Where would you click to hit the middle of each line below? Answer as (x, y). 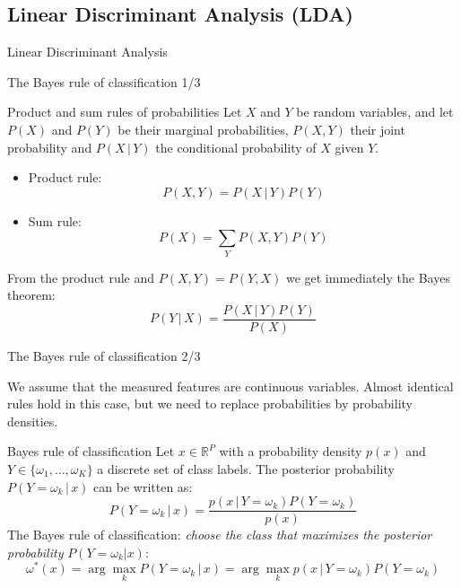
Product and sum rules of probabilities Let (125, 112)
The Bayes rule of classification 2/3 (104, 355)
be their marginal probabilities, (203, 129)
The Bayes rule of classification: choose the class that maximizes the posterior (220, 535)
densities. (33, 421)
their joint (378, 129)
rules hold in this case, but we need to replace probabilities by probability (210, 404)
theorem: (31, 295)
